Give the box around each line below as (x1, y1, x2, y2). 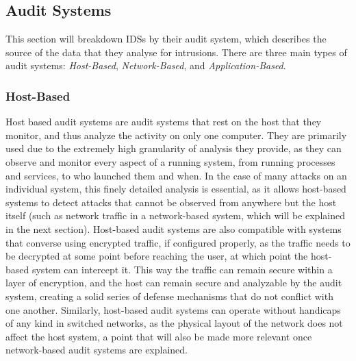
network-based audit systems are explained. (5, 343, 188, 357)
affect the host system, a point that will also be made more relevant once (5, 329, 312, 343)
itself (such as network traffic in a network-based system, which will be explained (5, 208, 345, 223)
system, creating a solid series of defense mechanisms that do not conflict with (5, 288, 333, 303)
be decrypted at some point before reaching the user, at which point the (5, 249, 308, 263)
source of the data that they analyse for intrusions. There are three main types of (5, 45, 347, 59)
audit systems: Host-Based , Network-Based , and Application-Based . (5, 58, 286, 73)
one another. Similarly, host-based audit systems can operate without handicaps (5, 302, 341, 316)
